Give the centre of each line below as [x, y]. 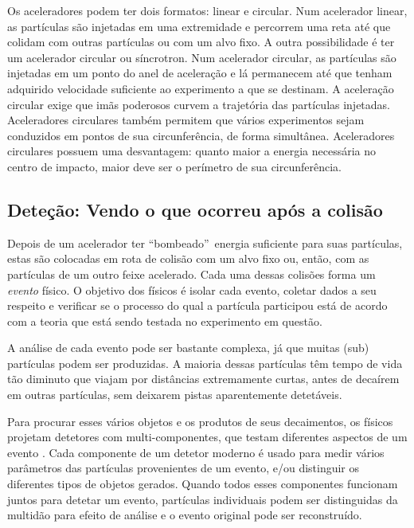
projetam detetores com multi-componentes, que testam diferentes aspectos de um [207, 437]
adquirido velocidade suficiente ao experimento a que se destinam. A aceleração [201, 88]
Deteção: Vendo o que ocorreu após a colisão [195, 209]
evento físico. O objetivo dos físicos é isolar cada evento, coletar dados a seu [192, 289]
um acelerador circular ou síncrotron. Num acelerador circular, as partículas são [202, 57]
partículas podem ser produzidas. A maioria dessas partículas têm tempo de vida [205, 363]
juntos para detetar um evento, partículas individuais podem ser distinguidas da [203, 499]
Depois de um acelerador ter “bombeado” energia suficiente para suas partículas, [205, 242]
